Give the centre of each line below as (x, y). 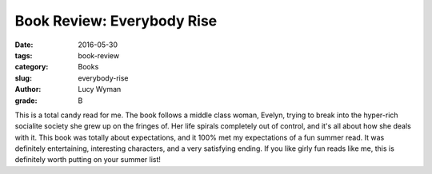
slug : (23, 78)
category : (32, 67)
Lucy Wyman (100, 89)
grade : (26, 101)
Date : (24, 45)
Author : (28, 89)
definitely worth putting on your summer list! (88, 160)
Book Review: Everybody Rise (116, 21)
